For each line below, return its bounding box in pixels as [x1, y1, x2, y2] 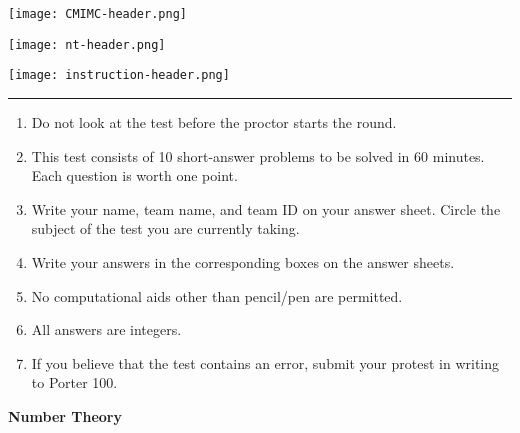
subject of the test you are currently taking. [31, 218, 300, 239]
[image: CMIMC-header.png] [8, 7, 187, 21]
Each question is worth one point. [31, 165, 238, 186]
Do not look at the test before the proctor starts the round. [31, 111, 397, 132]
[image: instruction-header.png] [8, 68, 230, 83]
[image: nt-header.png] [8, 37, 166, 52]
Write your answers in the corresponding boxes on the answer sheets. [31, 251, 455, 272]
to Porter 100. [31, 372, 118, 393]
